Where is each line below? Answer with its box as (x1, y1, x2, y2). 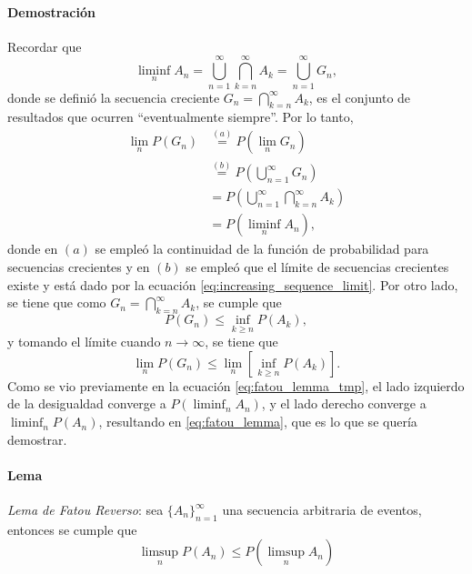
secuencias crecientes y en (7, 257, 150, 277)
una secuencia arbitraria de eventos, (222, 500, 422, 519)
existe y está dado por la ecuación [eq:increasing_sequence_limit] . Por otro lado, (7, 275, 458, 294)
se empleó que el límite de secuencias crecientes (186, 257, 449, 277)
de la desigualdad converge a (7, 394, 166, 413)
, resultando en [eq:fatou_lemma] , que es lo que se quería (98, 412, 417, 431)
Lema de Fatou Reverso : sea (7, 500, 164, 519)
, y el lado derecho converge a (261, 394, 427, 413)
